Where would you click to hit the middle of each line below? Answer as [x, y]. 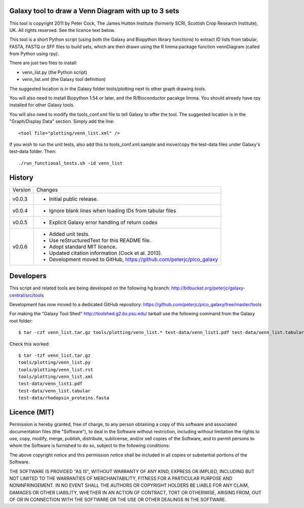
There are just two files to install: [44, 63]
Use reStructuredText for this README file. [100, 240]
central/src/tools [27, 295]
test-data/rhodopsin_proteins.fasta [64, 398]
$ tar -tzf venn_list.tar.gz [54, 355]
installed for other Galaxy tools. [42, 105]
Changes [47, 190]
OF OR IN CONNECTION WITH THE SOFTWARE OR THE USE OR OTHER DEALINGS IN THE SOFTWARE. [118, 500]
